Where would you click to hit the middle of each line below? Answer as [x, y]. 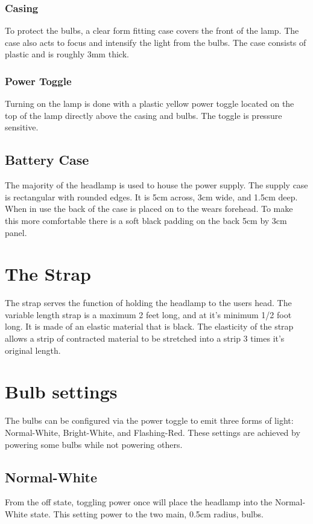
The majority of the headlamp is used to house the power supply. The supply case [156, 185]
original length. [33, 350]
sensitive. [22, 127]
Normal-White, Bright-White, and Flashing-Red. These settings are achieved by [153, 432]
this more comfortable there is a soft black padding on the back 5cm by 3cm [146, 220]
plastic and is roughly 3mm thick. [67, 54]
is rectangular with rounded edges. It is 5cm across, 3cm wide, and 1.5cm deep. [151, 197]
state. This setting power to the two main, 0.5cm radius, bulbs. [147, 513]
